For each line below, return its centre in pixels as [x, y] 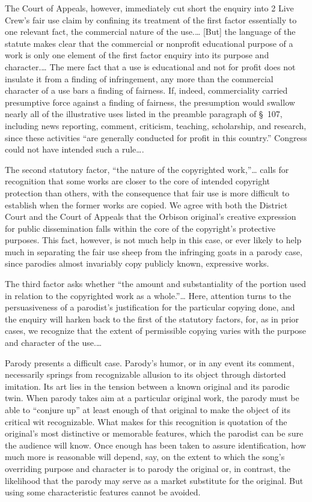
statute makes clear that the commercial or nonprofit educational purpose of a [149, 43]
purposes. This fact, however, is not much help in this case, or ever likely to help [153, 240]
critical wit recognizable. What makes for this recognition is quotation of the [146, 421]
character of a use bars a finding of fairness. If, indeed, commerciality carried [146, 90]
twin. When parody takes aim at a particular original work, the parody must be [152, 398]
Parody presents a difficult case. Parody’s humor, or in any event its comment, [150, 362]
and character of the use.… [54, 343]
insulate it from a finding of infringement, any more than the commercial [139, 78]
